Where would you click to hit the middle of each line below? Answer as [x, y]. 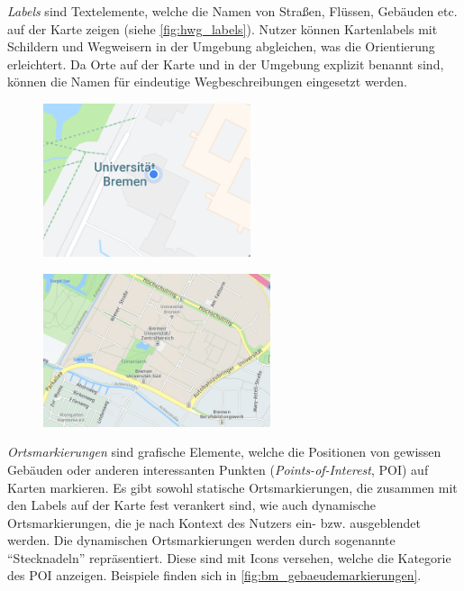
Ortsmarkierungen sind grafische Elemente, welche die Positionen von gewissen [224, 452]
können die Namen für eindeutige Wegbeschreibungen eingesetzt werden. [207, 82]
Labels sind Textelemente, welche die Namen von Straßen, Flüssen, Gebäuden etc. [232, 11]
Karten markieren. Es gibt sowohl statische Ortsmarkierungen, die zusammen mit [232, 487]
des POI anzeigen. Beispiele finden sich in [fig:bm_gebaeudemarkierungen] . [214, 575]
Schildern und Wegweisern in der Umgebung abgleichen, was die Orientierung [221, 46]
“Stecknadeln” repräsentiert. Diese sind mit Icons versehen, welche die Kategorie [229, 557]
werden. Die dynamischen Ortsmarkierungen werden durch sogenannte [201, 540]
